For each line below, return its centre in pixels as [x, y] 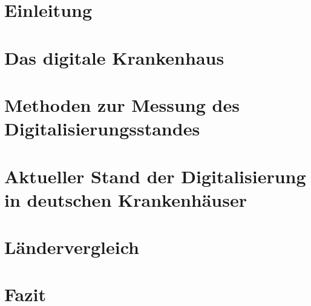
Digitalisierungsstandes [102, 129]
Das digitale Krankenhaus [114, 57]
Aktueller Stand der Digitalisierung [155, 176]
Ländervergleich [72, 247]
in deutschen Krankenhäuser [126, 199]
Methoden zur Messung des [122, 104]
